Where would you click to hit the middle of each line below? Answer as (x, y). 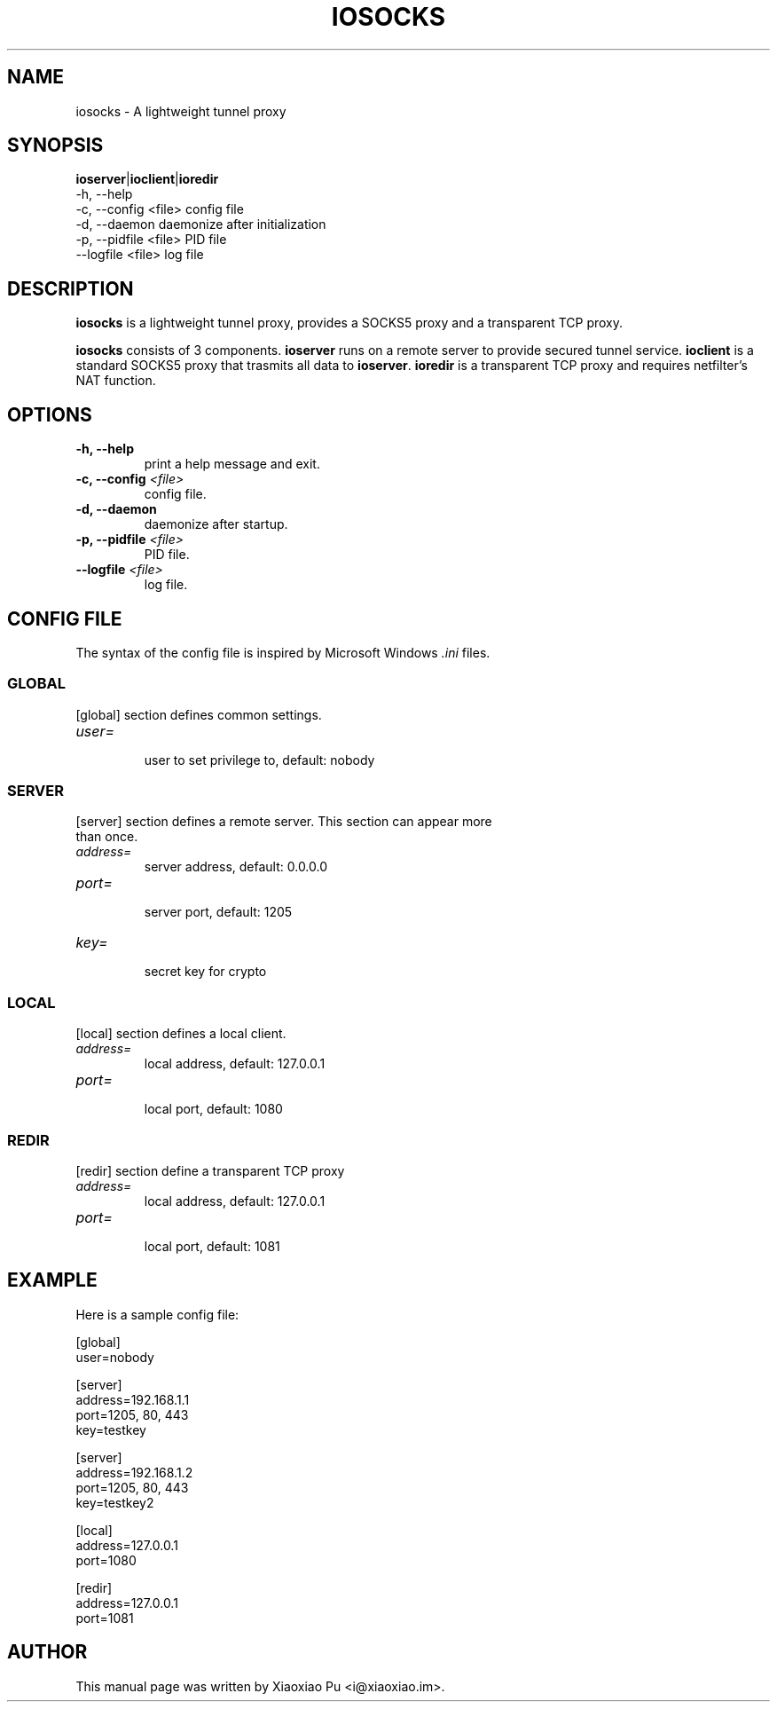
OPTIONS (50, 414)
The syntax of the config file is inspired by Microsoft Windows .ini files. (283, 652)
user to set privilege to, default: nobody (259, 760)
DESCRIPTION (71, 288)
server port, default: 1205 (218, 912)
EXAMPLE (52, 1280)
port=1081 (105, 1618)
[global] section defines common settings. (199, 714)
